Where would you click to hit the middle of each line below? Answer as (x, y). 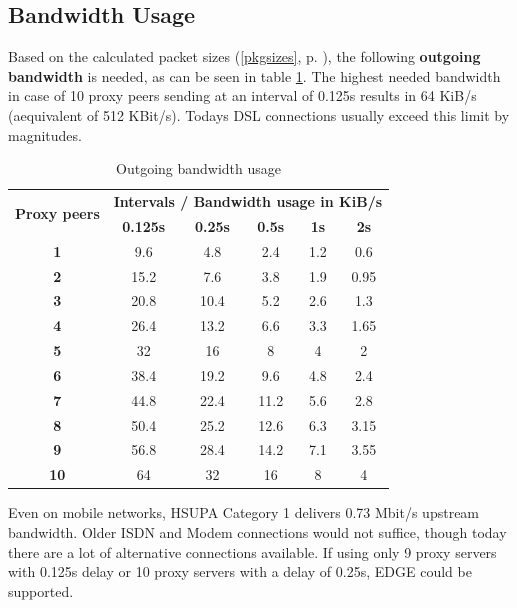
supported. (41, 590)
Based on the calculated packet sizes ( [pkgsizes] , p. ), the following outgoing (244, 56)
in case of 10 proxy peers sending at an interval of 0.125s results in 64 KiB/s (242, 95)
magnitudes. (45, 134)
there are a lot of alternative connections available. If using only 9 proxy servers (252, 551)
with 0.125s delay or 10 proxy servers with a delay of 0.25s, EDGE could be (240, 571)
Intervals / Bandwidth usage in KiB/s (248, 201)
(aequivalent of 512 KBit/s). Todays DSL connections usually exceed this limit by (259, 114)
